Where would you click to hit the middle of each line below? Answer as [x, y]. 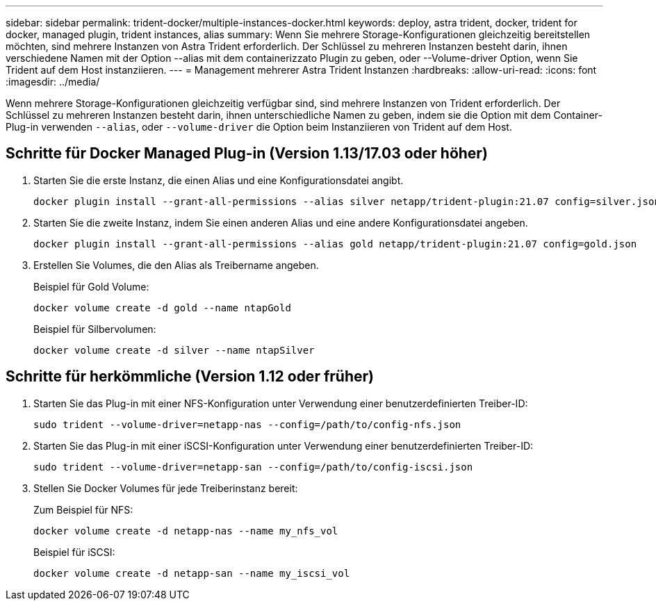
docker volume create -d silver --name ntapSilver [174, 350]
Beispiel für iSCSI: [74, 552]
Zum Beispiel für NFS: [83, 509]
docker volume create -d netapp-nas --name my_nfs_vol [186, 531]
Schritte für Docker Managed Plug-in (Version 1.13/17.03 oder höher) [247, 154]
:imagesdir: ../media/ [53, 82]
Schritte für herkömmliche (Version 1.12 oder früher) [190, 377]
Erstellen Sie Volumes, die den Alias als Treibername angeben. [176, 265]
